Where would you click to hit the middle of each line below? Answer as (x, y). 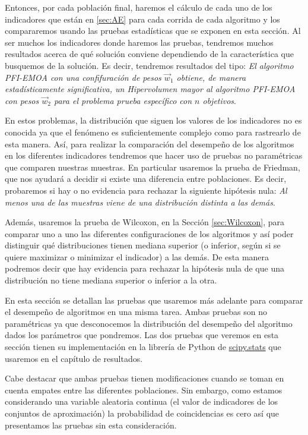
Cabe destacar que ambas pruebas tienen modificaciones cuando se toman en (145, 378)
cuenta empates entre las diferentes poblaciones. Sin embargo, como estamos (144, 390)
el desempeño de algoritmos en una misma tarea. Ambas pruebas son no (136, 312)
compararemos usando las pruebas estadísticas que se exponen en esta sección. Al (153, 31)
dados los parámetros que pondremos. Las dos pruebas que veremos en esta (142, 335)
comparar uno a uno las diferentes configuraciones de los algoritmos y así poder (149, 233)
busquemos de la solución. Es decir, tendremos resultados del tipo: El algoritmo (149, 65)
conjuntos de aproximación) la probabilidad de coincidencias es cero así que (142, 413)
